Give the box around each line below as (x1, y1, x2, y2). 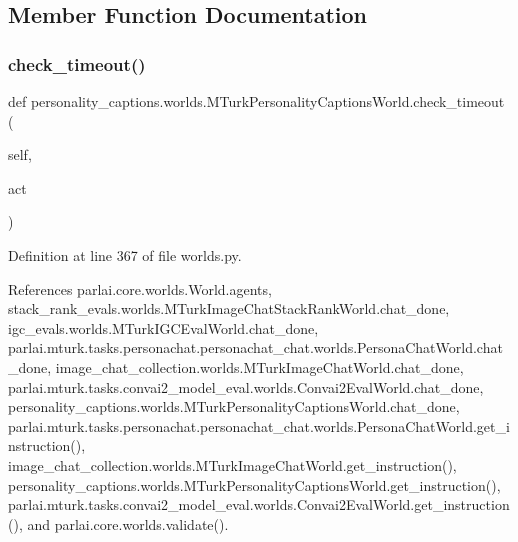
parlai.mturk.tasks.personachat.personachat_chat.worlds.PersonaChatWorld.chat (8, 337, 503, 358)
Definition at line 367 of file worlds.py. (8, 244, 242, 265)
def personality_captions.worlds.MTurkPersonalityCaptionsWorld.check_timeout (8, 91, 505, 111)
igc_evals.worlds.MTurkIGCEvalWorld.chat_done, (8, 317, 319, 338)
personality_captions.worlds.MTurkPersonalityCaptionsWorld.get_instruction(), (8, 474, 501, 495)
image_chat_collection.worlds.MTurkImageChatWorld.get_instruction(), (8, 454, 457, 475)
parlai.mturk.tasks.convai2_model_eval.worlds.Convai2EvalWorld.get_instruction (8, 494, 510, 515)
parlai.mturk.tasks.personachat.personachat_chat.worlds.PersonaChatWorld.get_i (8, 415, 510, 436)
